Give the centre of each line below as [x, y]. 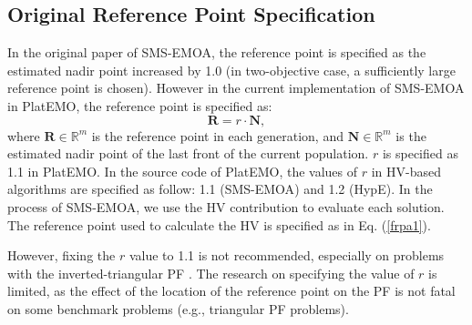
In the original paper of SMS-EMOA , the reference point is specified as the [217, 52]
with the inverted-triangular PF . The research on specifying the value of [211, 273]
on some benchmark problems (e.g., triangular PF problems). [178, 308]
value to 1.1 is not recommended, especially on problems [287, 255]
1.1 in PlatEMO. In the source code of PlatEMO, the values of [183, 171]
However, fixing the [62, 255]
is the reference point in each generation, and [217, 135]
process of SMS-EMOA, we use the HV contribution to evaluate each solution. [226, 206]
